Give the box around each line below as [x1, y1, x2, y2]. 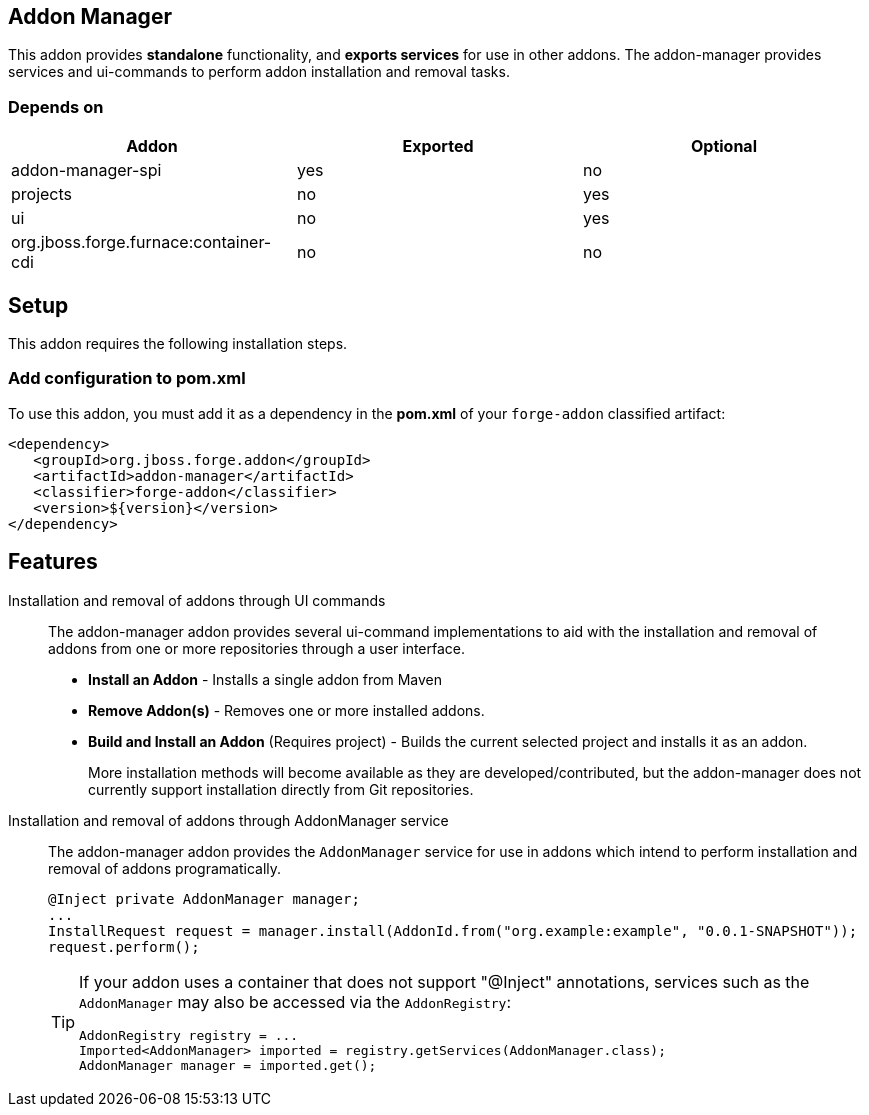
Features [8, 549, 98, 575]
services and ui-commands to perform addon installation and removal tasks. [8, 63, 510, 81]
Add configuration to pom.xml [8, 368, 246, 389]
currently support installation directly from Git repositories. [88, 780, 474, 798]
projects [11, 184, 73, 205]
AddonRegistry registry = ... [79, 1027, 299, 1043]
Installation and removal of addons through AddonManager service [8, 811, 449, 829]
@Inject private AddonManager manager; [48, 890, 360, 907]
